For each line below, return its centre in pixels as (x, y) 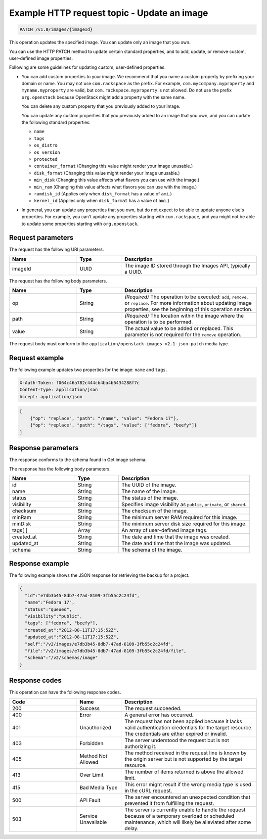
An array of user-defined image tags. (164, 530)
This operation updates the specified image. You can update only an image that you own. (100, 43)
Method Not (93, 756)
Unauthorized (95, 727)
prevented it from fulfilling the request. (169, 803)
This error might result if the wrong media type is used (188, 784)
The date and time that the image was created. (176, 537)
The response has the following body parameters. (60, 469)
